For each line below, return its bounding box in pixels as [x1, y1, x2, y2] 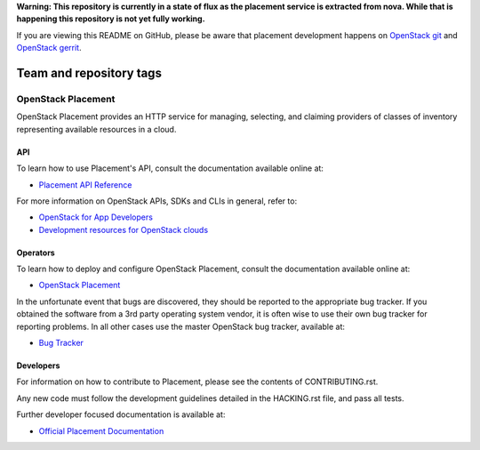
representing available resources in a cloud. [16, 124, 177, 134]
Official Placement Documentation [38, 425, 164, 436]
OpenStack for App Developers [38, 212, 153, 222]
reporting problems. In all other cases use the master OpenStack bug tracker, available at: [16, 321, 346, 332]
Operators [16, 247, 55, 258]
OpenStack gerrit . [16, 43, 82, 53]
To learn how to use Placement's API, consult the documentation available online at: [16, 163, 324, 173]
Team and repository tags [16, 65, 162, 80]
